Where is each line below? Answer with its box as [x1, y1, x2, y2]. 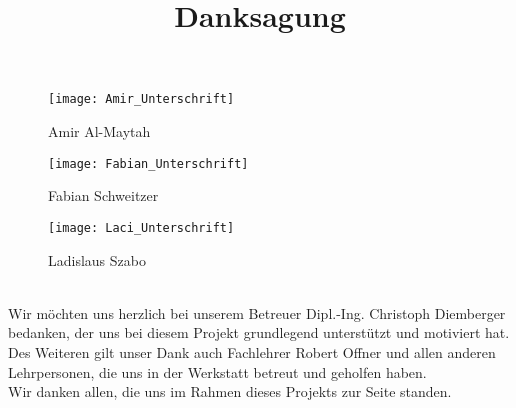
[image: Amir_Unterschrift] [48, 92, 235, 107]
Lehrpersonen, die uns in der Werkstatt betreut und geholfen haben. [8, 361, 427, 382]
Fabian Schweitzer [48, 185, 159, 206]
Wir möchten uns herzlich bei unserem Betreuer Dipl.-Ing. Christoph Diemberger [8, 302, 506, 323]
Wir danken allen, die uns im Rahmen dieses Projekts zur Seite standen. [8, 381, 452, 402]
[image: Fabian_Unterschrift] [48, 156, 249, 171]
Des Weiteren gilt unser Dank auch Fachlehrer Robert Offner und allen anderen [8, 341, 496, 362]
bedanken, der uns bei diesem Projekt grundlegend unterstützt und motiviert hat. [8, 322, 510, 343]
